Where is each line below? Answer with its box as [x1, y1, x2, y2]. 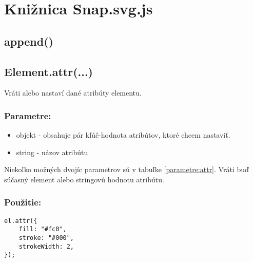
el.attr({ [4, 217, 37, 224]
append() [4, 33, 53, 49]
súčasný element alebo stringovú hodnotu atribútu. [4, 174, 164, 184]
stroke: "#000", [18, 234, 74, 242]
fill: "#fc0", [18, 226, 67, 233]
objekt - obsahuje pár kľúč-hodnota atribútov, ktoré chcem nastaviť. [16, 129, 230, 140]
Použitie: [4, 196, 42, 209]
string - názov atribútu [16, 146, 88, 157]
